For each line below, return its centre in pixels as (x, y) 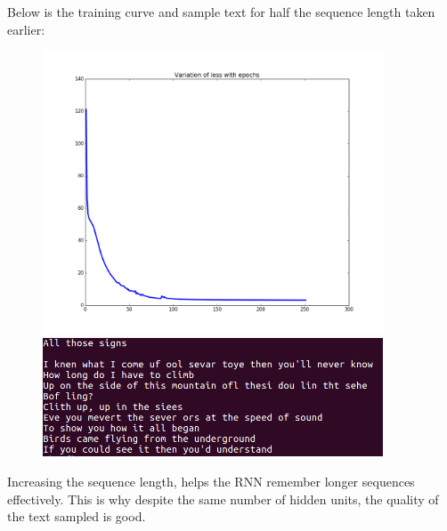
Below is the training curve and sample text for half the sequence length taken (221, 12)
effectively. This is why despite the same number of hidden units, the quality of (223, 499)
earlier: (26, 29)
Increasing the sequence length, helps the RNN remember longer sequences (211, 482)
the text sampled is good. (77, 516)
